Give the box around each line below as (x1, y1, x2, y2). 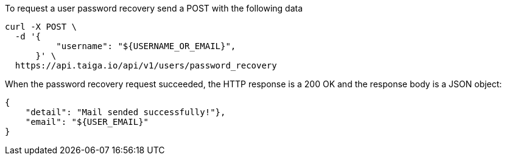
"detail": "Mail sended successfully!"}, (25, 107, 226, 117)
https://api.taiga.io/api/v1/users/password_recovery (15, 61, 277, 70)
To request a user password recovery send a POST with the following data (5, 3, 303, 13)
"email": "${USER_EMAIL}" (25, 117, 149, 127)
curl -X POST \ (5, 22, 77, 32)
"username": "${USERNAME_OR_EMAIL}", (56, 41, 236, 51)
